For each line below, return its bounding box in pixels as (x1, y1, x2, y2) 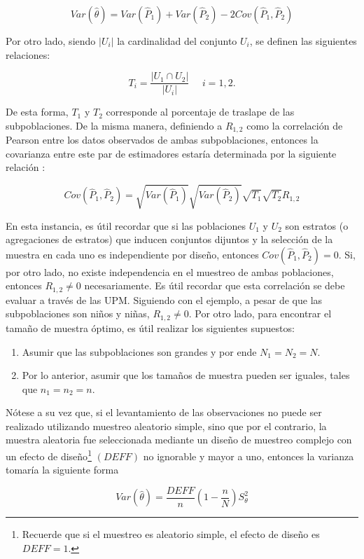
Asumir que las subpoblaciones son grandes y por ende (22, 344, 257, 359)
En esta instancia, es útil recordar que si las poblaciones (6, 218, 246, 233)
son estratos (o (285, 218, 349, 233)
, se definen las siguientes (249, 34, 357, 48)
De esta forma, (6, 104, 69, 119)
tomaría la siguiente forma (6, 462, 119, 477)
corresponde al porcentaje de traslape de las (106, 104, 295, 119)
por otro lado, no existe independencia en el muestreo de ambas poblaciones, (6, 264, 334, 279)
